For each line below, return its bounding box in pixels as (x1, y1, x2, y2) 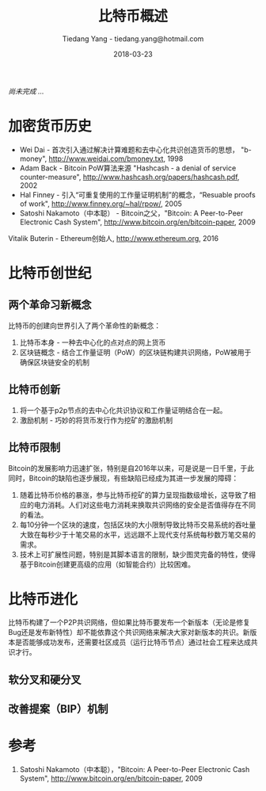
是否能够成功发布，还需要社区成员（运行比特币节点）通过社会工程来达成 (14, 637, 251, 647)
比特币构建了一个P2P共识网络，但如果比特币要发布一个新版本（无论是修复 (8, 617, 251, 627)
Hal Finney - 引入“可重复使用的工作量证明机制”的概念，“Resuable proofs (19, 189, 256, 199)
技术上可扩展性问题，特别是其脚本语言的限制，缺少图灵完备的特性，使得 (19, 549, 256, 559)
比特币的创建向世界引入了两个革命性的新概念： (8, 320, 161, 330)
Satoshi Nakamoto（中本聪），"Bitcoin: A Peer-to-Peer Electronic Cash (19, 765, 250, 774)
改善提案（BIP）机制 (8, 702, 108, 716)
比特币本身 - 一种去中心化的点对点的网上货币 (19, 338, 166, 347)
